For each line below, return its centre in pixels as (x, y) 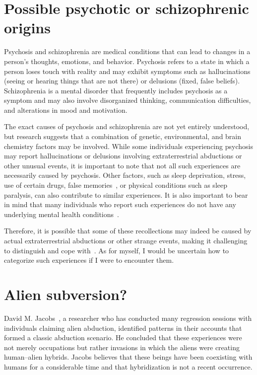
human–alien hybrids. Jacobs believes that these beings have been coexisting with (128, 357)
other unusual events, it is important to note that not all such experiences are (122, 165)
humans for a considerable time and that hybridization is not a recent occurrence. (128, 366)
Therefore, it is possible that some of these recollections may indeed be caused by (128, 231)
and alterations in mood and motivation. (66, 110)
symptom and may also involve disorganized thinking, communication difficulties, (128, 100)
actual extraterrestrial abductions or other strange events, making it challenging (126, 240)
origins (27, 28)
